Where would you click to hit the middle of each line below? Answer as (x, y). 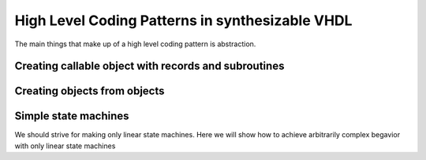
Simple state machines (72, 116)
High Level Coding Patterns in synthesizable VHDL (183, 20)
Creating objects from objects (90, 91)
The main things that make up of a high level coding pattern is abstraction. (135, 44)
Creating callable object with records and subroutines (149, 66)
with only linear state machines (65, 146)
